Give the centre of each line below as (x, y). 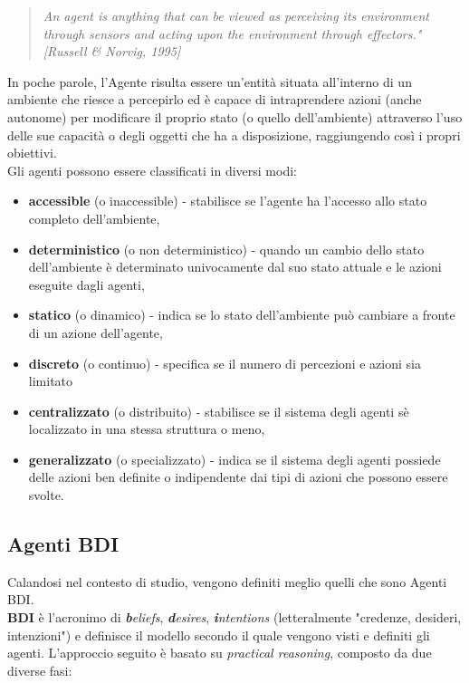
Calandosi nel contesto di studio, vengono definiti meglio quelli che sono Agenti (227, 581)
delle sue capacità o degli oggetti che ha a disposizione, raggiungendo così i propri (234, 135)
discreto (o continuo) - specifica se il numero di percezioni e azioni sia (225, 363)
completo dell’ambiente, (94, 218)
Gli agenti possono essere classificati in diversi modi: (152, 170)
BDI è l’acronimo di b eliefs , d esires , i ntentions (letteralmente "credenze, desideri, (234, 617)
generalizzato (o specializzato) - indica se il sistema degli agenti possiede (234, 459)
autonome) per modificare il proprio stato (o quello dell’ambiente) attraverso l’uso (235, 116)
